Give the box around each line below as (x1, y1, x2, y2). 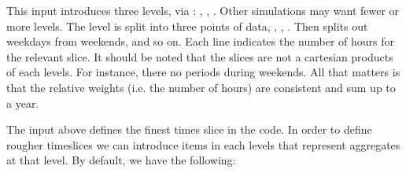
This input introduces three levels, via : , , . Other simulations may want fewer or (6, 2, 400, 18)
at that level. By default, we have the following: (6, 152, 236, 168)
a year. (6, 94, 39, 111)
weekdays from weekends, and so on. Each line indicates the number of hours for (6, 33, 395, 50)
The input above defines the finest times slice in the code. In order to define (6, 121, 372, 138)
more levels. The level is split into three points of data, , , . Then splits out (6, 17, 368, 34)
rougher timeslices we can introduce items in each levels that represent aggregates (6, 136, 400, 153)
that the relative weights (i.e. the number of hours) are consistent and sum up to (6, 79, 396, 95)
